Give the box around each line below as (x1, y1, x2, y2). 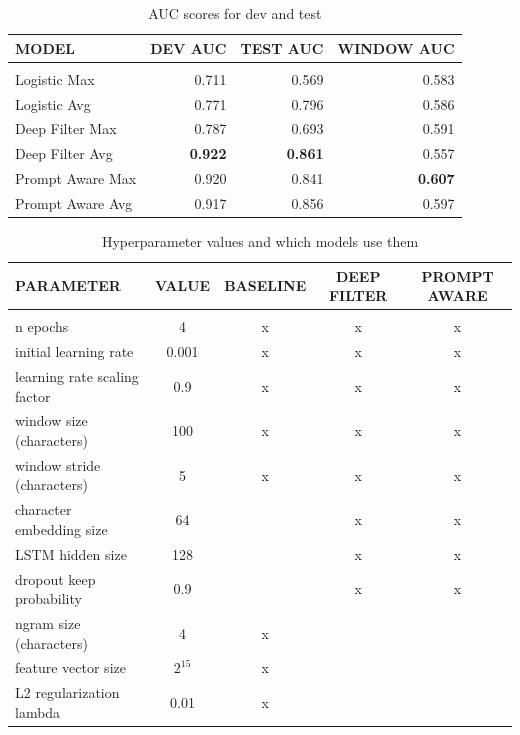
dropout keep (15, 568, 96, 589)
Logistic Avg (15, 93, 91, 114)
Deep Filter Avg (15, 143, 113, 164)
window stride (15, 454, 101, 475)
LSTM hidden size (15, 543, 127, 564)
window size (15, 410, 88, 431)
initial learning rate (15, 341, 134, 362)
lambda (15, 701, 61, 722)
